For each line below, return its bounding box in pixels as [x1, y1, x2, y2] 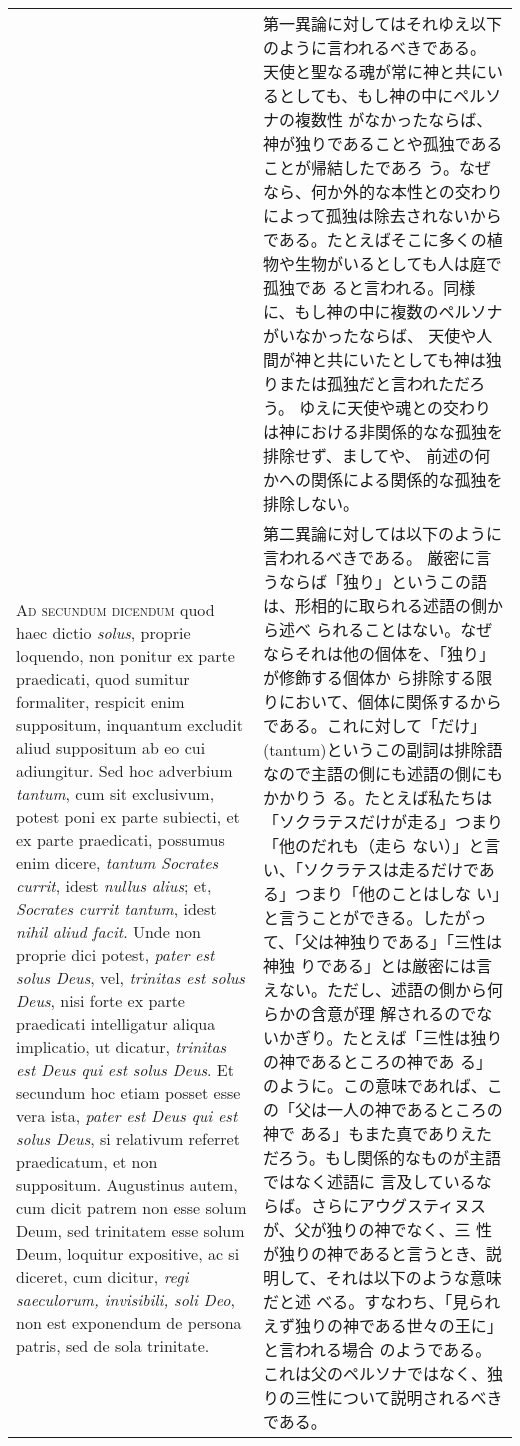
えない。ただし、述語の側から [262, 978, 487, 1001]
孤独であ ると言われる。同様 [262, 276, 476, 299]
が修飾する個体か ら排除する [262, 666, 477, 689]
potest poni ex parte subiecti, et [16, 804, 240, 828]
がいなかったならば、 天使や [262, 324, 477, 347]
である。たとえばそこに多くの [262, 228, 487, 251]
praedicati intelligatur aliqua [16, 1011, 216, 1035]
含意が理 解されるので [310, 1002, 477, 1025]
